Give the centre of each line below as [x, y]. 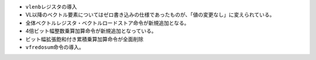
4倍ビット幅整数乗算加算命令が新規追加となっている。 [91, 31]
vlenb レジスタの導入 [51, 7]
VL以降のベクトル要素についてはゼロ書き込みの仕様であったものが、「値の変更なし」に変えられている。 [150, 15]
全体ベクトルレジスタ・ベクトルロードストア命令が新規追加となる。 [107, 22]
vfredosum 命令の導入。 [55, 47]
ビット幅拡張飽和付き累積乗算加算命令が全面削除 [84, 39]
